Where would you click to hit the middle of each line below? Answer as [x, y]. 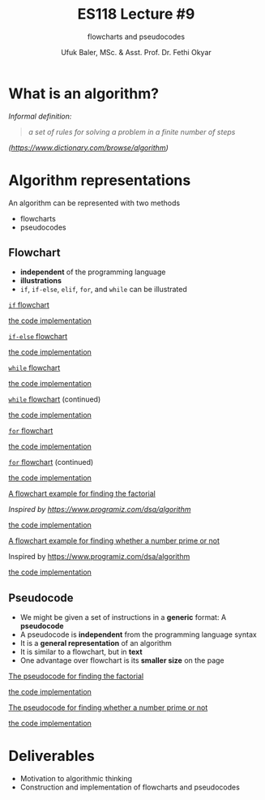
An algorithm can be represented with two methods [94, 203]
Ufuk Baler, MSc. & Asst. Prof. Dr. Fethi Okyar [136, 52]
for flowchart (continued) [51, 462]
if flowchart [29, 305]
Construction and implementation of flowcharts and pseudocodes [130, 787]
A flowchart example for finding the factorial [82, 494]
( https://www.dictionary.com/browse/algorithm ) [88, 148]
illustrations [41, 281]
